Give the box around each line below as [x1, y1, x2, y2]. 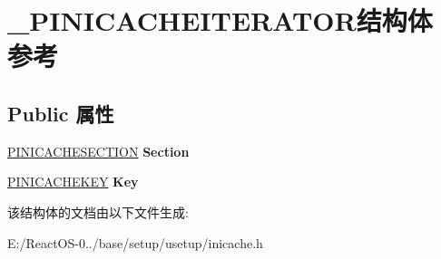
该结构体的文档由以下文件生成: [7, 202, 189, 221]
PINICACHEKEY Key [7, 172, 139, 191]
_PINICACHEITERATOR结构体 [7, 2, 433, 39]
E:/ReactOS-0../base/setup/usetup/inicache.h [7, 233, 263, 252]
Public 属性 [7, 99, 114, 127]
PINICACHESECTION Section [7, 141, 190, 160]
